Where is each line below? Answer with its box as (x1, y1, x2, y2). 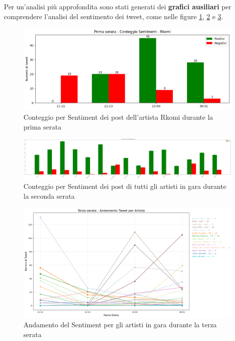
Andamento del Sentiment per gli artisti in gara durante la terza (23, 319, 217, 330)
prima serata (23, 121, 62, 131)
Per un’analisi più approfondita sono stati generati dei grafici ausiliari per (4, 1, 232, 11)
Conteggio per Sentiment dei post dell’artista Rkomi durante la (23, 111, 213, 122)
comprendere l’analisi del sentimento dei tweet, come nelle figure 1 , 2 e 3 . (4, 11, 223, 21)
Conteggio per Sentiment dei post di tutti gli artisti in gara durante (23, 181, 227, 191)
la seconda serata (23, 190, 75, 201)
